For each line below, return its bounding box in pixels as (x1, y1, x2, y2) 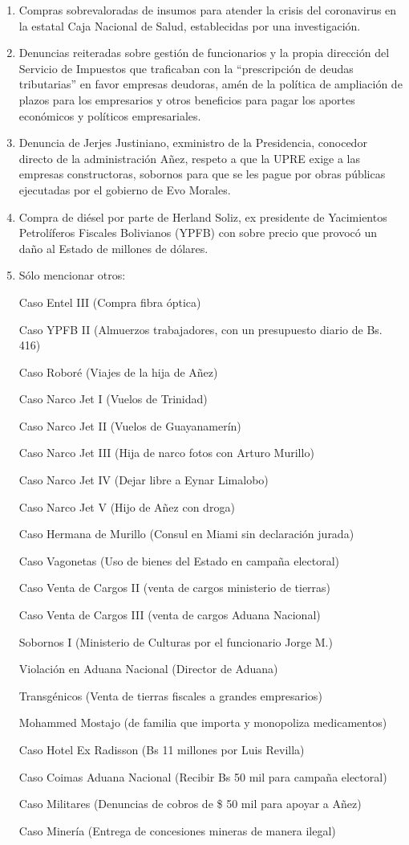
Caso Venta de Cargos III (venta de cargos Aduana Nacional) (18, 606, 321, 623)
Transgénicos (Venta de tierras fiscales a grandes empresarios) (18, 687, 322, 704)
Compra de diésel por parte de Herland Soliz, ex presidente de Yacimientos (18, 208, 387, 225)
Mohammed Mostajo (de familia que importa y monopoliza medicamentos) (18, 714, 387, 731)
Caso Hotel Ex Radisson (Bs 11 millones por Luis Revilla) (18, 741, 305, 757)
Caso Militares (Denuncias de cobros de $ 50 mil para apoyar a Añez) (18, 795, 362, 812)
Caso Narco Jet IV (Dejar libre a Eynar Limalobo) (18, 471, 269, 488)
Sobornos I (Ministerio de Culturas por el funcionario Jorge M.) (18, 633, 333, 650)
